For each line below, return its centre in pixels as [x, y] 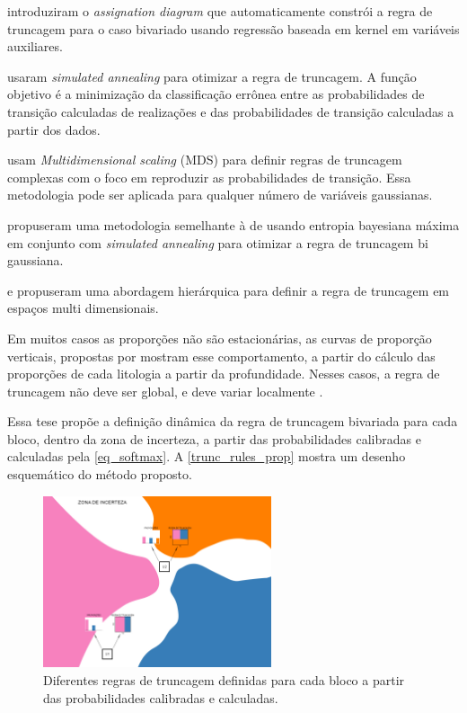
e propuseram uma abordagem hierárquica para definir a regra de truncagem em [229, 290]
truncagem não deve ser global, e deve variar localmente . [165, 391]
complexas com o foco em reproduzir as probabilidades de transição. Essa [209, 177]
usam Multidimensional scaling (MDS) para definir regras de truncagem [205, 160]
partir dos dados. [54, 129]
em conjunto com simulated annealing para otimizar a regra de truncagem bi [218, 242]
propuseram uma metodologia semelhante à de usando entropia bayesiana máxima [233, 224]
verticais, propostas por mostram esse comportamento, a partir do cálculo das [221, 356]
